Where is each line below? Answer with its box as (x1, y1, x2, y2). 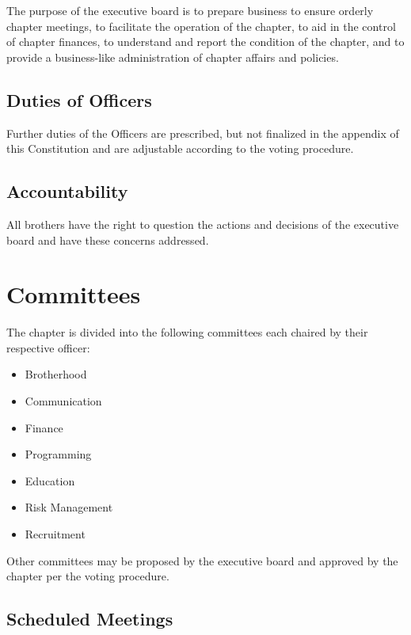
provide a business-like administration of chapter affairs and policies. (6, 48, 339, 65)
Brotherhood (25, 366, 87, 382)
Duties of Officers (6, 87, 152, 112)
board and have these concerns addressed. (6, 231, 209, 248)
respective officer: (6, 339, 90, 356)
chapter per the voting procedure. (6, 568, 169, 584)
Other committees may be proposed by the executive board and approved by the (6, 552, 398, 568)
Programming (25, 446, 92, 462)
